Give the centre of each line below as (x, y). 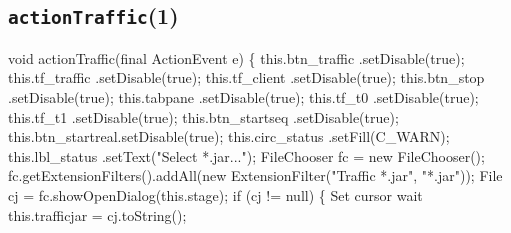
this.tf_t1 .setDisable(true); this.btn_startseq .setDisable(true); (203, 116)
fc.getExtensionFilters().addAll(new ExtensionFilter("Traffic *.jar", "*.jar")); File (255, 175)
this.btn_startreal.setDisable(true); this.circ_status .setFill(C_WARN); (229, 136)
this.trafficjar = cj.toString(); (97, 214)
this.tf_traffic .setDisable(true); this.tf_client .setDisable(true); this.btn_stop (246, 77)
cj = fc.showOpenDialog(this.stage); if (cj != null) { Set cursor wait (215, 194)
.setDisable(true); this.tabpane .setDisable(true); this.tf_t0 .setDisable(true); (243, 96)
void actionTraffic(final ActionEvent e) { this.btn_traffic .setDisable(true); (236, 57)
